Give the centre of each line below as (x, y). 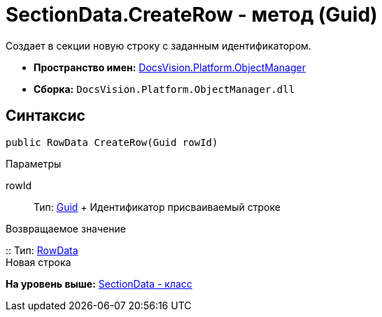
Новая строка (38, 262)
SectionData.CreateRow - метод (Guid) (192, 15)
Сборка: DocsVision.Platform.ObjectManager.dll (164, 89)
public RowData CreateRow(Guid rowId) (112, 142)
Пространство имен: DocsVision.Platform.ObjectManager (170, 67)
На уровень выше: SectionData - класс (99, 283)
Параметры (34, 163)
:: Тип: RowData (42, 250)
